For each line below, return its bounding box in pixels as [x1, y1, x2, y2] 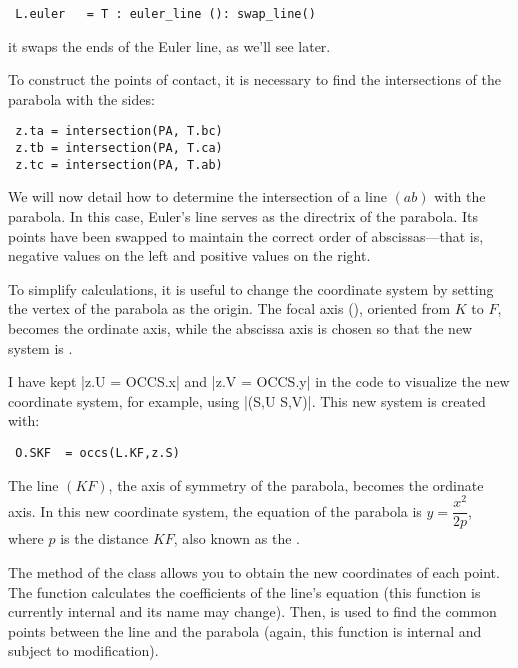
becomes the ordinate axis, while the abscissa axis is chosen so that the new [8, 317, 473, 338]
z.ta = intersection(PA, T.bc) [15, 124, 223, 139]
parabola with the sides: [8, 88, 155, 109]
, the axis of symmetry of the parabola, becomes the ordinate [108, 474, 484, 495]
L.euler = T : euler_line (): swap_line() [15, 7, 316, 21]
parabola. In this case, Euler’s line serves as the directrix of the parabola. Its [8, 206, 478, 226]
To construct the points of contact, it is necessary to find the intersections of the [8, 69, 501, 90]
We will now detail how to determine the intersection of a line [8, 186, 387, 207]
